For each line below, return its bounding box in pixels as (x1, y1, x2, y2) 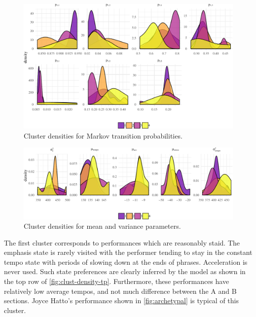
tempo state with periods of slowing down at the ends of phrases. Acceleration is (4, 256, 248, 267)
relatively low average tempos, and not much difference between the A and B (4, 285, 237, 296)
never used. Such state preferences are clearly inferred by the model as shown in (4, 266, 246, 277)
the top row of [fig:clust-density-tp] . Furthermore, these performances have (4, 276, 229, 286)
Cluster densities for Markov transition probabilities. (24, 130, 183, 141)
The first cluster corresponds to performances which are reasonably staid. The (4, 237, 240, 247)
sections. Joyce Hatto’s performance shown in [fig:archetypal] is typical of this (4, 295, 239, 306)
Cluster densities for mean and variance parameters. (24, 221, 181, 231)
